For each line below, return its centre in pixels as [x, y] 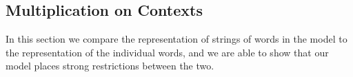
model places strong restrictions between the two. [110, 66]
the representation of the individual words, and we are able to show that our [167, 52]
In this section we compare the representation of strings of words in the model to [176, 39]
